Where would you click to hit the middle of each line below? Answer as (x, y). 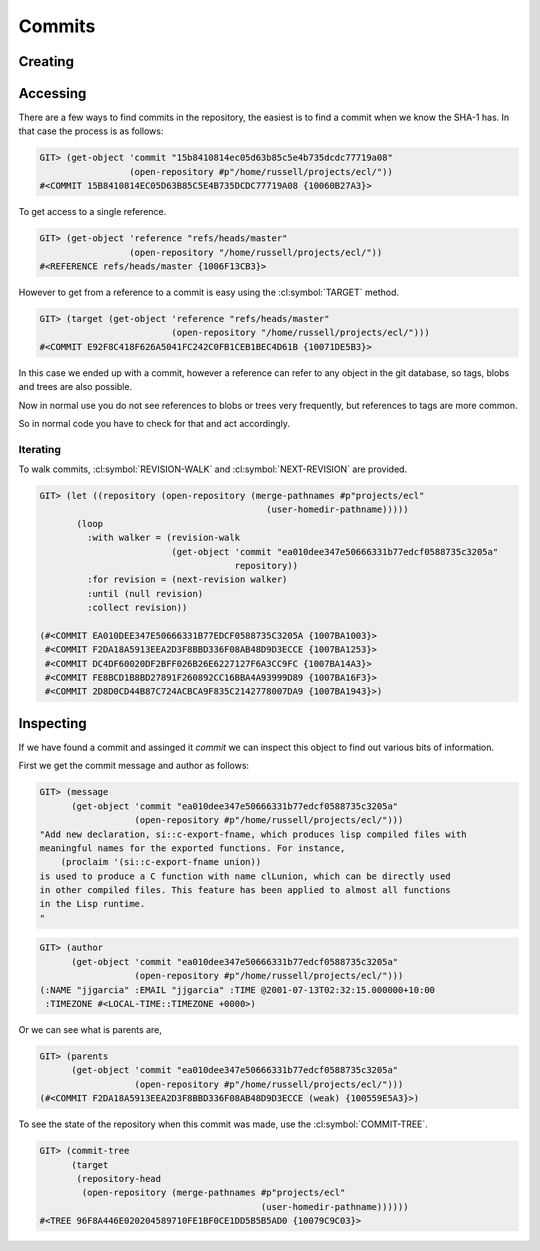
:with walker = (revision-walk (163, 538)
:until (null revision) (145, 593)
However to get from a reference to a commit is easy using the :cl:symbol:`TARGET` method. (209, 292)
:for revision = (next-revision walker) (187, 579)
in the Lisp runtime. (92, 904)
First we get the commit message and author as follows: (134, 766)
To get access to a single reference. (92, 212)
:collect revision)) (137, 608)
